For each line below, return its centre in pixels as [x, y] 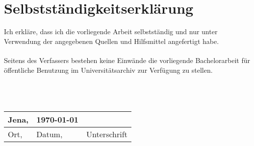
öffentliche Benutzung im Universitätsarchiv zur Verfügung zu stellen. [108, 70]
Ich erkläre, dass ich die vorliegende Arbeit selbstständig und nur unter [111, 31]
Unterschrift [107, 134]
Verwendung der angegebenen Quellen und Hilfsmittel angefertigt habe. [112, 41]
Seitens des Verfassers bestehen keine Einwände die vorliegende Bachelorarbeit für [127, 60]
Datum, [50, 134]
